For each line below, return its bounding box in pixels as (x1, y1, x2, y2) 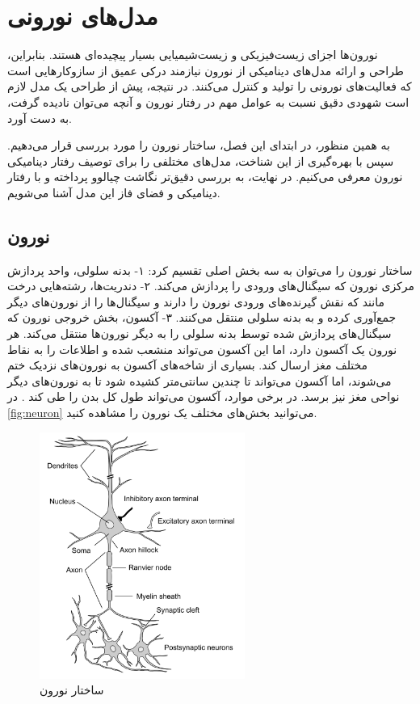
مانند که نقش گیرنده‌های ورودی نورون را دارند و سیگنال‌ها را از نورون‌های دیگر (7, 293, 385, 310)
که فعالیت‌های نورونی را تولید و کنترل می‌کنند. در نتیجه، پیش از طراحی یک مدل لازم (7, 78, 412, 95)
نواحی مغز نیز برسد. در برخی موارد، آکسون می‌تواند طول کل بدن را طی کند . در (7, 388, 400, 405)
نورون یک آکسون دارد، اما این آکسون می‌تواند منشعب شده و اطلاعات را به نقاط (7, 340, 397, 357)
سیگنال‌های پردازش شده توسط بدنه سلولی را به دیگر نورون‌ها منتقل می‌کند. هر (7, 325, 392, 342)
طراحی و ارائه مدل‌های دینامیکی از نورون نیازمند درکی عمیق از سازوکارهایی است (7, 61, 405, 78)
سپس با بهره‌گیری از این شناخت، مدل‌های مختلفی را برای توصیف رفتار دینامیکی (7, 152, 394, 169)
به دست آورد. (7, 109, 72, 126)
